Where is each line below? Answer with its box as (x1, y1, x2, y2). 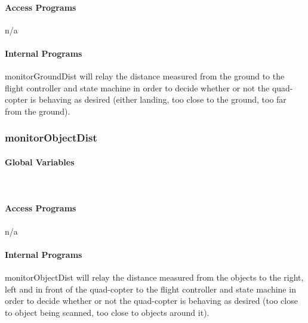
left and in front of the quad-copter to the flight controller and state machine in (5, 282, 296, 295)
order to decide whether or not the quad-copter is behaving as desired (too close (5, 294, 298, 307)
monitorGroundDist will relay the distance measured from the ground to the (5, 70, 285, 82)
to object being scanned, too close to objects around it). (5, 306, 210, 318)
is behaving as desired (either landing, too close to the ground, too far (30, 93, 287, 106)
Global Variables (5, 156, 75, 168)
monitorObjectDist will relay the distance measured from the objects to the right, (5, 270, 304, 283)
